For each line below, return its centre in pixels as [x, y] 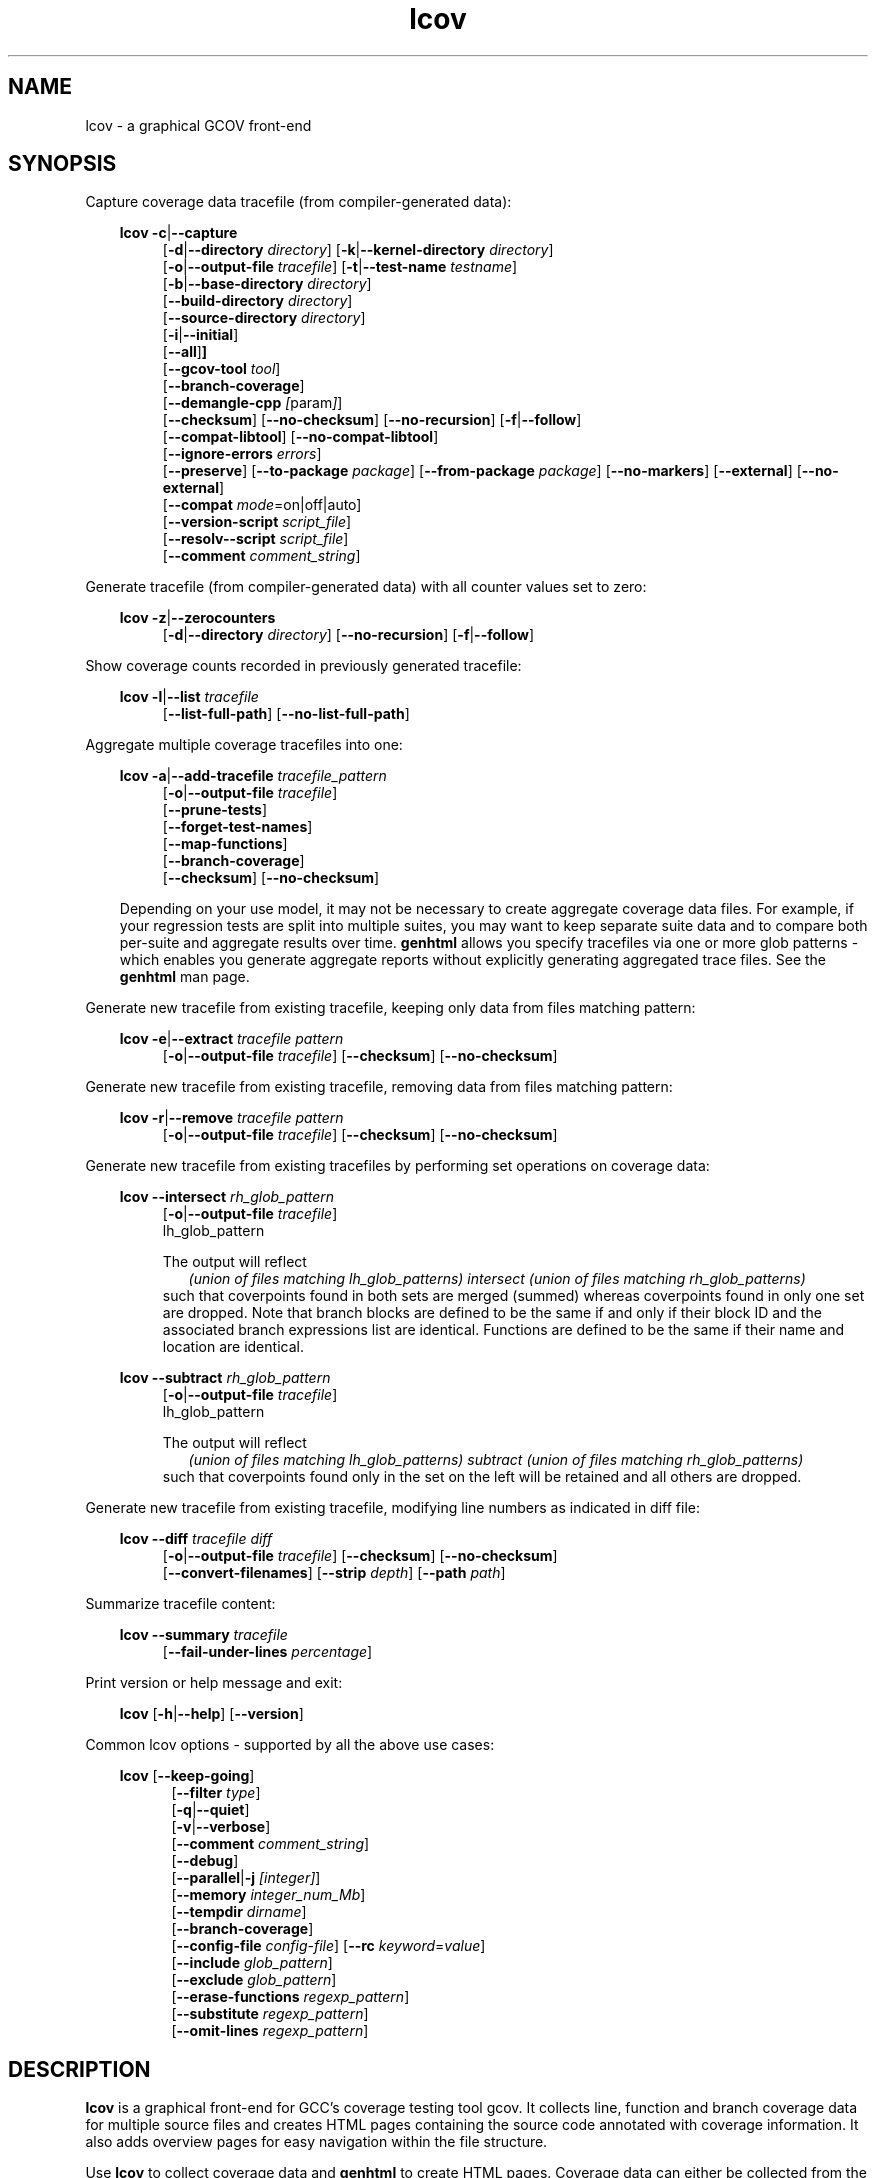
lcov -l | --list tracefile [189, 697]
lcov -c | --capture [178, 233]
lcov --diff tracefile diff [196, 1539]
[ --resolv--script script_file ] [255, 539]
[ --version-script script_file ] [257, 522]
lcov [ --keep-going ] [187, 1776]
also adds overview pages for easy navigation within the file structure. [316, 2142]
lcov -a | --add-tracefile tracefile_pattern [253, 776]
